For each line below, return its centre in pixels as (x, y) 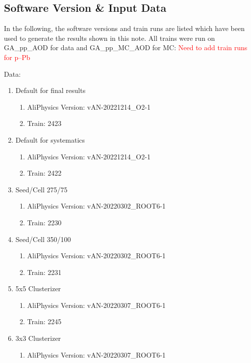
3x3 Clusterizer (38, 338)
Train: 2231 (44, 272)
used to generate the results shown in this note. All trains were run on (110, 38)
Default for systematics (50, 139)
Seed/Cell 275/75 (41, 189)
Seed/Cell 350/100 (43, 239)
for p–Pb (17, 57)
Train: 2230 (44, 222)
